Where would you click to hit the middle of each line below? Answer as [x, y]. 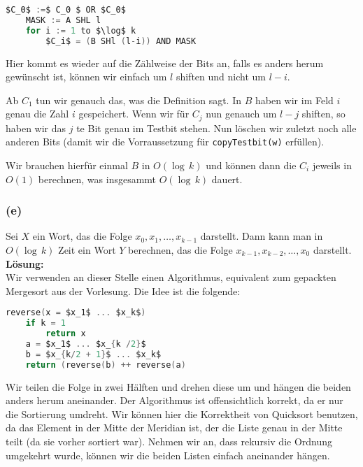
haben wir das [36, 128]
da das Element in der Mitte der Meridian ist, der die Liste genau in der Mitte [174, 428]
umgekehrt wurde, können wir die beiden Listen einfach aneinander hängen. [168, 455]
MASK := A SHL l [63, 20]
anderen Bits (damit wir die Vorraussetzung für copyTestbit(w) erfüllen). [165, 142]
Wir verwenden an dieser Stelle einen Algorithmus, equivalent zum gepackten [171, 277]
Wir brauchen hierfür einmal [67, 165]
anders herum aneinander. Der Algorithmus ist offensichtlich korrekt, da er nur [175, 400]
